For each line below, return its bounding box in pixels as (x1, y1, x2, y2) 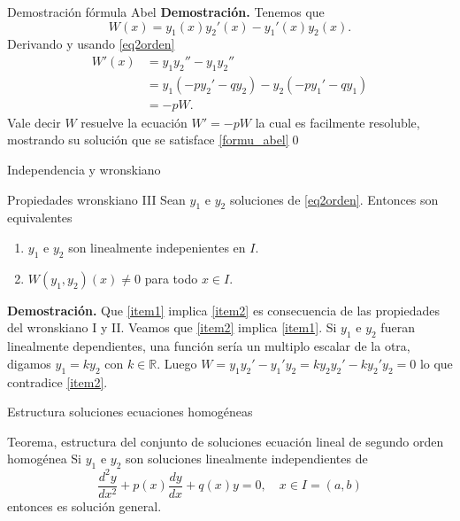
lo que (419, 354, 453, 372)
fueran (380, 318, 415, 337)
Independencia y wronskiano (7, 160, 161, 179)
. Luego (157, 354, 197, 372)
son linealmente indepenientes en (68, 238, 246, 257)
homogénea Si (7, 449, 82, 468)
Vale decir (7, 113, 61, 131)
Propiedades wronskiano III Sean (7, 190, 186, 208)
